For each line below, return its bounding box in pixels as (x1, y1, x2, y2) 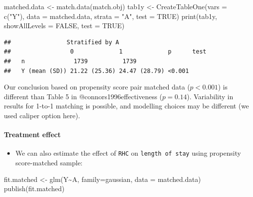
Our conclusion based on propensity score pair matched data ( (4, 82, 190, 92)
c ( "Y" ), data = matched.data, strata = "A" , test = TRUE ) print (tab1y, (4, 11, 217, 21)
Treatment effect (4, 129, 61, 140)
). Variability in (187, 91, 234, 101)
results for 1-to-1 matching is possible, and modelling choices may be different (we (4, 101, 249, 111)
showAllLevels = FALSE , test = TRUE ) (4, 20, 125, 31)
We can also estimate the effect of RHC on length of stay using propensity (15, 148, 241, 158)
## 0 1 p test (4, 48, 207, 55)
